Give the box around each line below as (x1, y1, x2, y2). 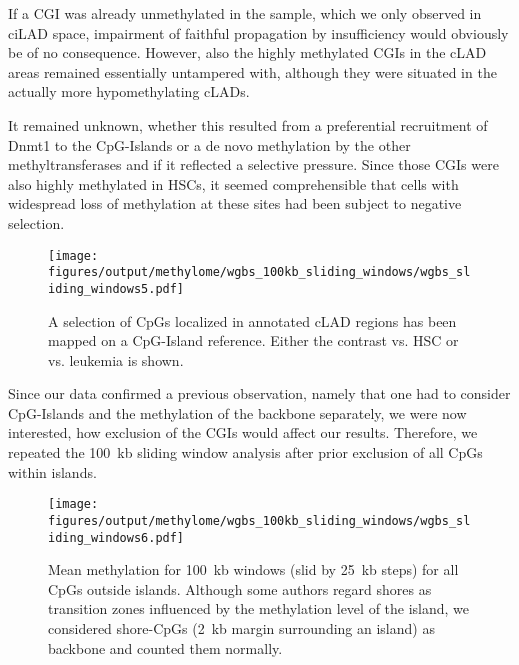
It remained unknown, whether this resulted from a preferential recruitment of (8, 114, 488, 135)
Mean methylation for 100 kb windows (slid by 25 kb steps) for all (48, 559, 459, 580)
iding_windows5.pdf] (48, 281, 185, 296)
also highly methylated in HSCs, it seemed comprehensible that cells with (8, 173, 459, 194)
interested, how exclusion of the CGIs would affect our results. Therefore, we (8, 422, 478, 443)
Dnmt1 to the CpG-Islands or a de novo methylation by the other (8, 134, 411, 155)
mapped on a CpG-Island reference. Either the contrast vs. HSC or (48, 330, 459, 351)
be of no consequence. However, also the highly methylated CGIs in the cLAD (8, 42, 487, 63)
